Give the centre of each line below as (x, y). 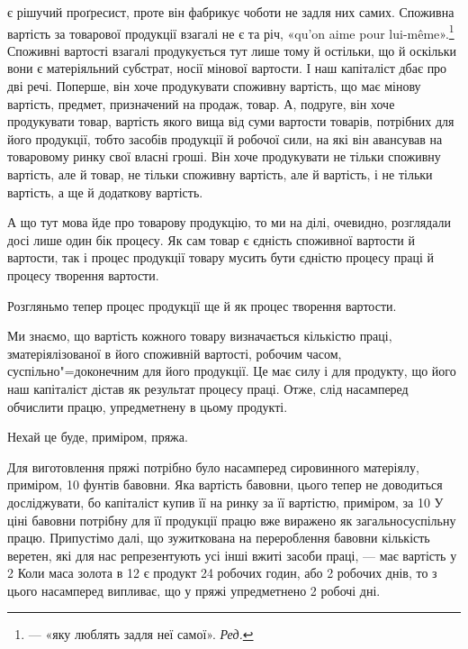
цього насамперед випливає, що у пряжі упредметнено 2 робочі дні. (194, 590)
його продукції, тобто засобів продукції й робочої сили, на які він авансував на (225, 138)
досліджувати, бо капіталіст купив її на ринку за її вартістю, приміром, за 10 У (225, 502)
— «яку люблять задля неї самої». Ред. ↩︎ (141, 634)
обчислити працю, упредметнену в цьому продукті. (148, 406)
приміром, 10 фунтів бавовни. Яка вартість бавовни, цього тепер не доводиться (225, 484)
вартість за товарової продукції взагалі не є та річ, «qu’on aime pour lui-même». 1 (231, 32)
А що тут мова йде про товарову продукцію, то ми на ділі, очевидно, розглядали (229, 222)
